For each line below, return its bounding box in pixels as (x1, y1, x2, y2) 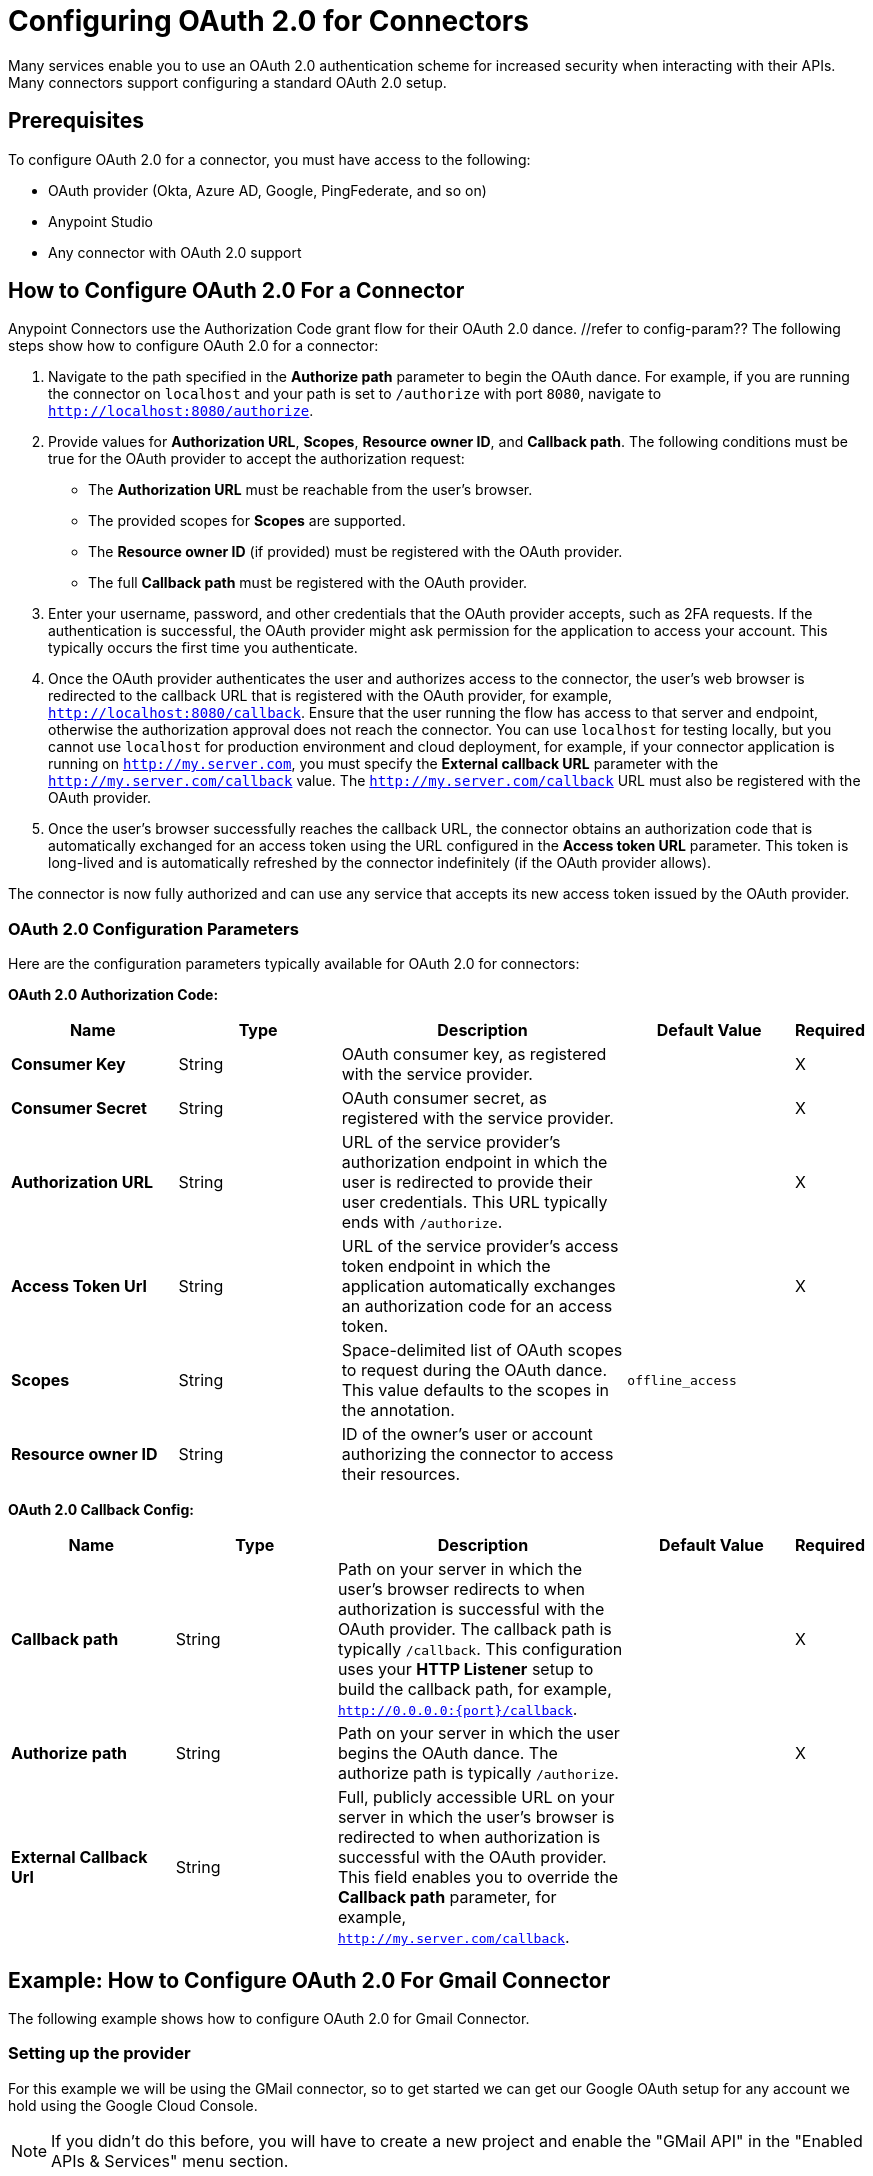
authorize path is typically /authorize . (337, 1763, 619, 1784)
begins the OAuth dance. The (337, 1743, 558, 1764)
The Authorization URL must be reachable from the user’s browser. (88, 481, 533, 499)
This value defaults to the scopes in (341, 1380, 610, 1401)
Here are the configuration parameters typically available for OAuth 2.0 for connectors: (8, 955, 580, 973)
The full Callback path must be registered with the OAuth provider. (88, 574, 528, 592)
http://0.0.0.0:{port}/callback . (337, 1699, 578, 1720)
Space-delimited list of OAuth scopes (341, 1340, 623, 1361)
